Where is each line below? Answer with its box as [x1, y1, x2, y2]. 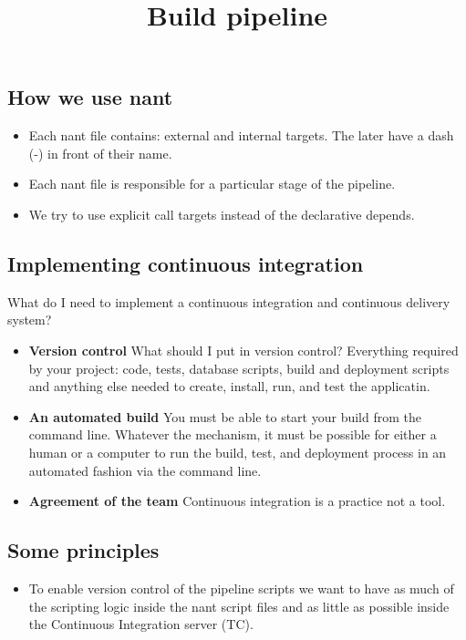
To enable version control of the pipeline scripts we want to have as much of [28, 578, 454, 597]
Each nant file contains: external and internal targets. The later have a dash [28, 126, 454, 145]
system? [7, 310, 52, 329]
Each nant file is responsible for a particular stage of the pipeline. [28, 174, 396, 193]
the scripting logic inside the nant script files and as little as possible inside [28, 596, 450, 615]
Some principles [7, 536, 160, 564]
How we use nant [7, 83, 173, 111]
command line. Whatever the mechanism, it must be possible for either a [28, 425, 437, 444]
